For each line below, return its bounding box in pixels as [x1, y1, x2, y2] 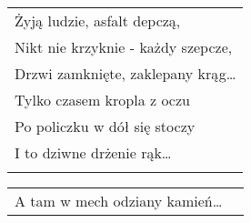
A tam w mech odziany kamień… [15, 190, 223, 211]
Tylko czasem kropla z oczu [15, 89, 190, 110]
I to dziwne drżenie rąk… [15, 142, 172, 163]
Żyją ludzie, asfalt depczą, [15, 10, 181, 31]
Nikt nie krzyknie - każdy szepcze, [15, 36, 233, 57]
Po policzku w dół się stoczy [15, 116, 196, 137]
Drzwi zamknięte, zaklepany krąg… [15, 63, 236, 84]
